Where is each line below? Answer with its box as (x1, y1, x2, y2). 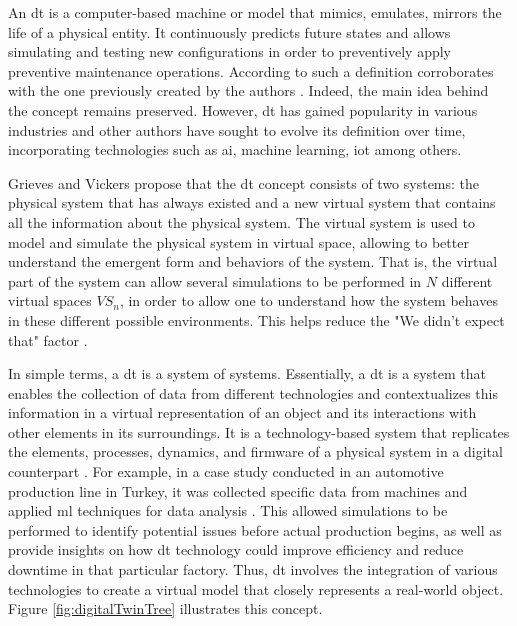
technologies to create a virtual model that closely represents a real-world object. (8, 578, 504, 599)
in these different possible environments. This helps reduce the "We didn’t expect (8, 309, 505, 330)
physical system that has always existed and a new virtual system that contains (8, 192, 496, 213)
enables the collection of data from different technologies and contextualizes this (8, 382, 498, 403)
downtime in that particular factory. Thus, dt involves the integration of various (8, 559, 498, 580)
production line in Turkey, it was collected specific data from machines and (8, 480, 468, 501)
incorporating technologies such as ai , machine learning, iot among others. (8, 139, 462, 160)
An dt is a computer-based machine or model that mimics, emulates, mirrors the (8, 2, 502, 22)
